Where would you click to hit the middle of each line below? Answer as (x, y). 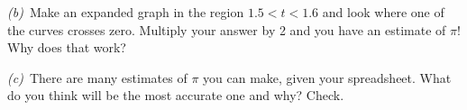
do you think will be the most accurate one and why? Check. (176, 95)
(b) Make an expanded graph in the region (126, 12)
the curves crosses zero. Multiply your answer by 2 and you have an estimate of (227, 29)
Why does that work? (67, 47)
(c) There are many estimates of (97, 77)
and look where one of (383, 12)
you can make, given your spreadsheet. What (327, 77)
